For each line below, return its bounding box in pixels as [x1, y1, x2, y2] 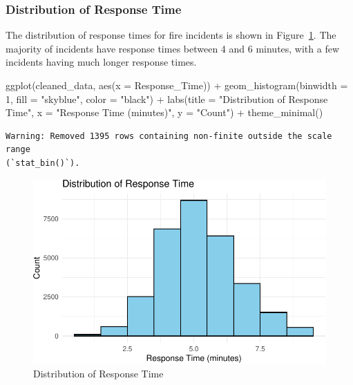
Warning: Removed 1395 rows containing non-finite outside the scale [6, 131, 332, 141]
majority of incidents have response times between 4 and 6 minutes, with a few [6, 41, 340, 55]
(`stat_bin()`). [6, 158, 80, 168]
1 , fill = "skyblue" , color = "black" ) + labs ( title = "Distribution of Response [6, 91, 328, 106]
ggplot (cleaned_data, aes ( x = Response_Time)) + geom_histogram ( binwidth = [6, 78, 348, 92]
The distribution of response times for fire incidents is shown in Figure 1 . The [6, 28, 336, 42]
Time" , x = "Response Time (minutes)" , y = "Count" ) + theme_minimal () [6, 105, 323, 120]
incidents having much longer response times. [6, 55, 197, 69]
